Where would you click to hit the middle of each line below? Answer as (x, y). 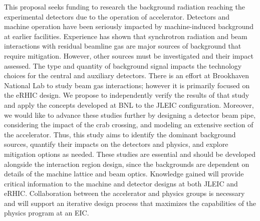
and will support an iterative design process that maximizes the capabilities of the (130, 203)
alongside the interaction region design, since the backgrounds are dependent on (127, 164)
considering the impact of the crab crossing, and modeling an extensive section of (129, 125)
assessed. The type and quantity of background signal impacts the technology (123, 65)
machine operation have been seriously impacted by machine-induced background (129, 26)
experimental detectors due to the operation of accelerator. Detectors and (117, 16)
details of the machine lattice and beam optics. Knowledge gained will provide (124, 174)
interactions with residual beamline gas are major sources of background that (123, 46)
